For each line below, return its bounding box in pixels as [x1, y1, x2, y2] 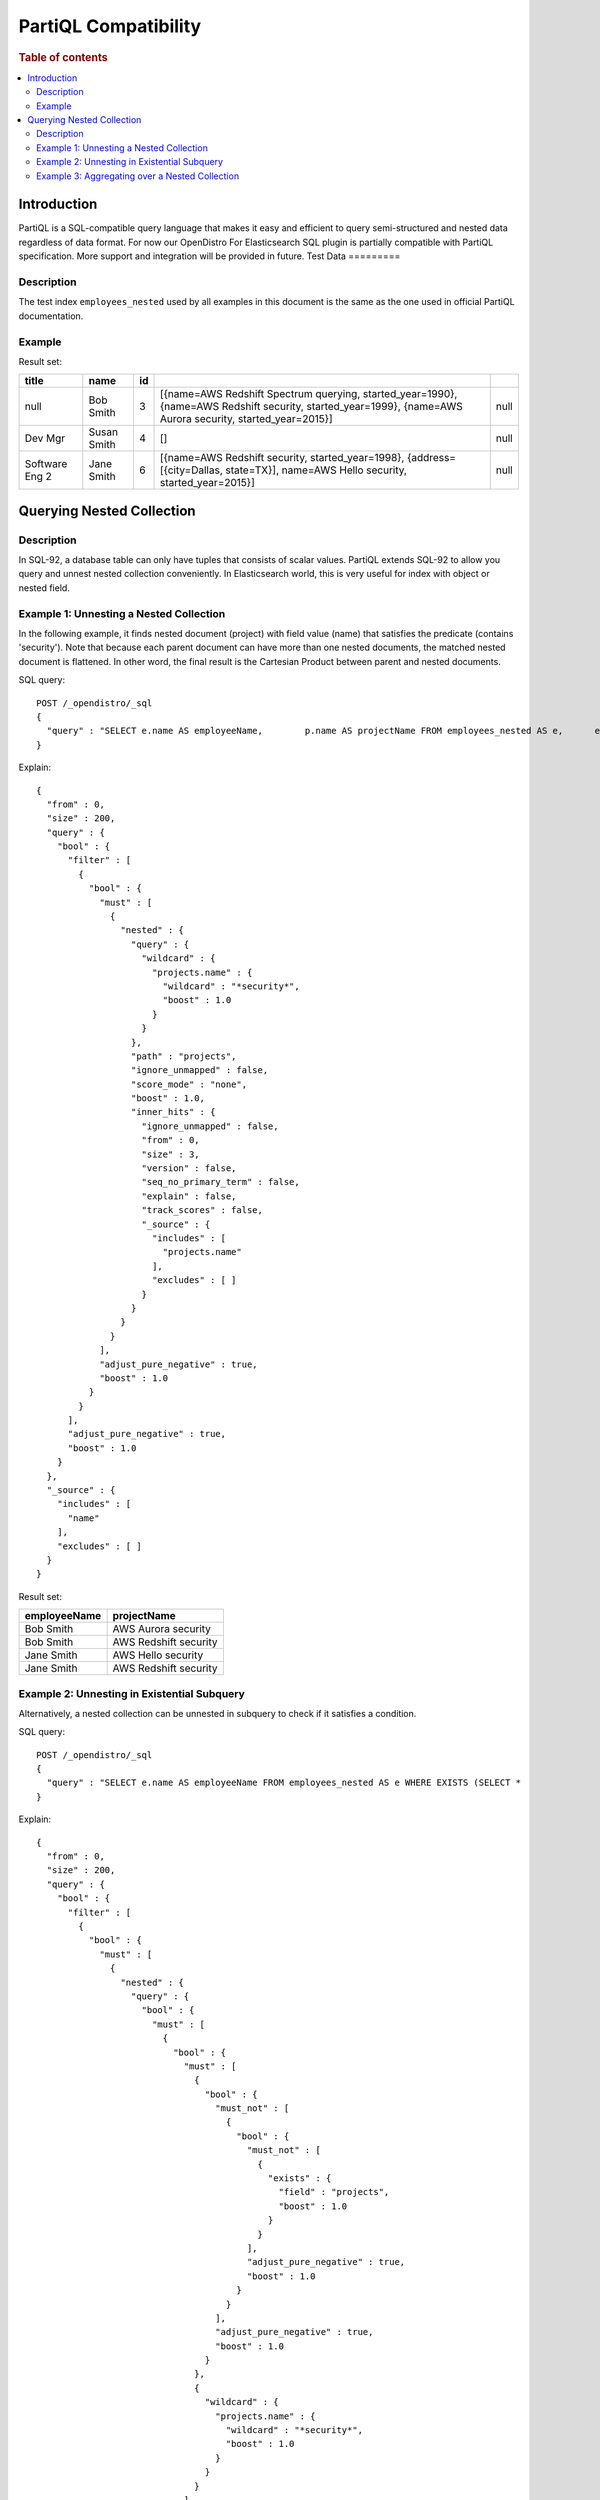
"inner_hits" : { [130, 1106, 216, 1118]
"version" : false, [141, 1163, 237, 1174]
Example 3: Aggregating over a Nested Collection [36, 170, 240, 182]
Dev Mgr [24, 431, 66, 445]
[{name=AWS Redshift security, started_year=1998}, [159, 451, 405, 465]
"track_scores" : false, [141, 1205, 264, 1216]
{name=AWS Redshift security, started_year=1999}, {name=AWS [159, 400, 464, 414]
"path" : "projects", [130, 1050, 237, 1062]
